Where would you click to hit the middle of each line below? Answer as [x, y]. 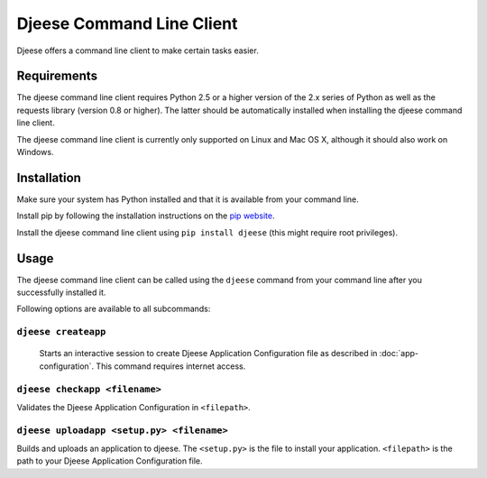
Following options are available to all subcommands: [114, 309]
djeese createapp [61, 332]
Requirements [57, 76]
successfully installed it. [61, 292]
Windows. [35, 152]
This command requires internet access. [171, 366]
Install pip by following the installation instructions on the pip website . [146, 216]
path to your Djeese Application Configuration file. [110, 461]
